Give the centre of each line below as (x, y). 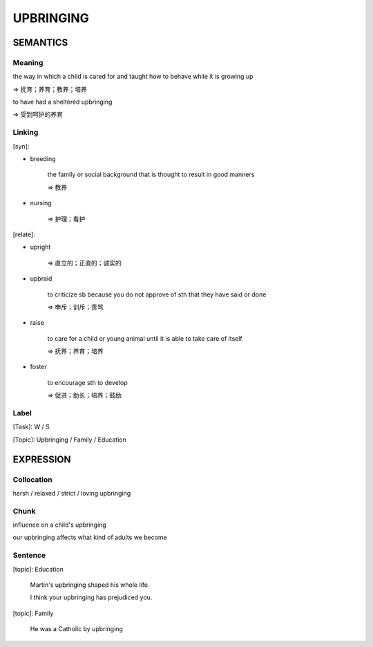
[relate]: (24, 234)
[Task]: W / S (31, 427)
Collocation (32, 479)
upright (40, 247)
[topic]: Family (33, 613)
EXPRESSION (42, 459)
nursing (41, 203)
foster (39, 367)
